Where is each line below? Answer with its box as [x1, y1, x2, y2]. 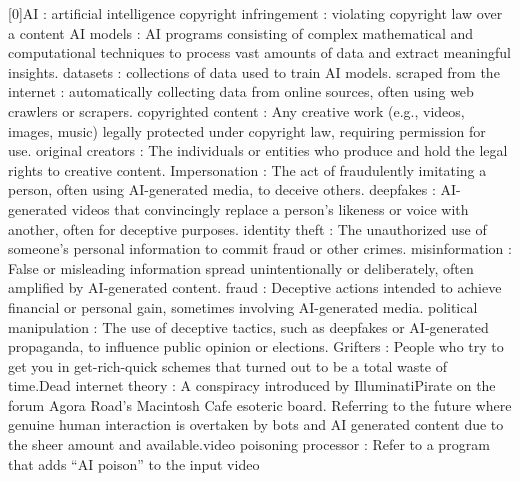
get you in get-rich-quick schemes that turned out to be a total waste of [8, 355, 447, 376]
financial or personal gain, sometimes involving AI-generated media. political [8, 296, 478, 317]
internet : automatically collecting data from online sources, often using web [8, 81, 474, 102]
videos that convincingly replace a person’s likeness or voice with [71, 198, 469, 219]
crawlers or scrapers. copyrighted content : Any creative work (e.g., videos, [8, 100, 465, 121]
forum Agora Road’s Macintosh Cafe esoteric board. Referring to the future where [8, 394, 512, 415]
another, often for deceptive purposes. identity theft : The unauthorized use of [8, 218, 487, 239]
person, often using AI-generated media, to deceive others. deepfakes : [8, 179, 436, 200]
